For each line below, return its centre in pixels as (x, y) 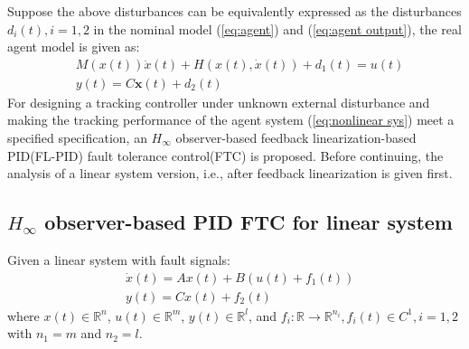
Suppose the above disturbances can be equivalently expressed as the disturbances (234, 11)
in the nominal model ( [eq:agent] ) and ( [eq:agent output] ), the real (277, 28)
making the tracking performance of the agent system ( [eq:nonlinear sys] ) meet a (231, 120)
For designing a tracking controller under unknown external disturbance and (219, 102)
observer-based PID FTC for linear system (249, 222)
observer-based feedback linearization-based (296, 138)
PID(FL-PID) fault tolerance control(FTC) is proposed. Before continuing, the (225, 155)
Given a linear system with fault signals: (119, 260)
